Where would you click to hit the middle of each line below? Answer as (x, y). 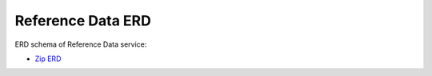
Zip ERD (48, 59)
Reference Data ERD (83, 21)
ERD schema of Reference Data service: (81, 44)
